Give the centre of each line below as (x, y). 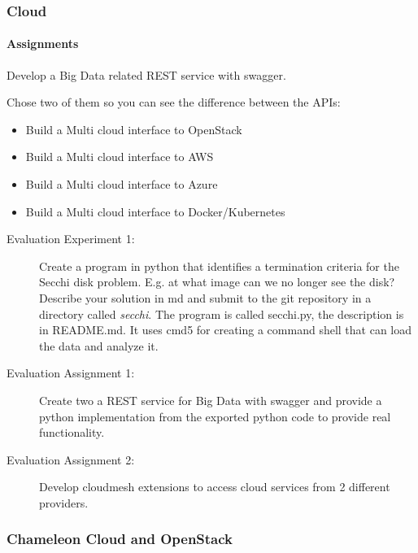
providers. (64, 502)
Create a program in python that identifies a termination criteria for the (219, 266)
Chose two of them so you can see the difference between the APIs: (174, 102)
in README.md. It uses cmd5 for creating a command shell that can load (226, 330)
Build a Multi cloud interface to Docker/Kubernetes (155, 211)
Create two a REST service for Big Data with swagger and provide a (211, 400)
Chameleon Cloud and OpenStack (120, 539)
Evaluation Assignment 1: (71, 373)
